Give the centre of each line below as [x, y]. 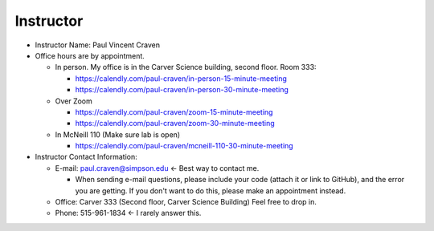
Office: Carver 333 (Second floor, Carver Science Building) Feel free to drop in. [186, 202]
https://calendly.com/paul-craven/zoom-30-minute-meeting [175, 124]
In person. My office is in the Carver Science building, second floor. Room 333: [186, 67]
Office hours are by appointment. [90, 55]
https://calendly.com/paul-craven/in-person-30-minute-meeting [182, 90]
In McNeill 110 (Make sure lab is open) [118, 134]
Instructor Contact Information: [86, 157]
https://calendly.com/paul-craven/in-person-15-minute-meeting [181, 78]
